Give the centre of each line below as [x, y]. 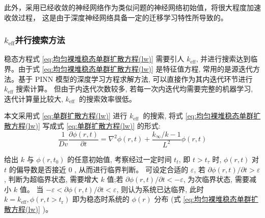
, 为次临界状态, [208, 179]
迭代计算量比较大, [34, 98]
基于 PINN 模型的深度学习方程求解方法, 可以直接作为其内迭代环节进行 [135, 79]
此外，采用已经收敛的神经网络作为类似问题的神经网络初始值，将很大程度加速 [132, 7]
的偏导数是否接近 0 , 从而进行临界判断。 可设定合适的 [99, 169]
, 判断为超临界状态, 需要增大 [51, 179]
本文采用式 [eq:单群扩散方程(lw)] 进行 [66, 116]
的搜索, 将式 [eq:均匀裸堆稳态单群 [198, 116]
